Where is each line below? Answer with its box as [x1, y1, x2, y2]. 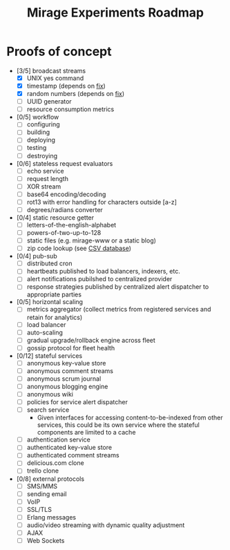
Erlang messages [26, 513, 77, 521]
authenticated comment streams [26, 451, 119, 459]
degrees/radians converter [26, 205, 103, 214]
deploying [26, 136, 56, 144]
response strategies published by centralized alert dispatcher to [26, 283, 209, 291]
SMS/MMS [26, 482, 58, 490]
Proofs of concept [6, 44, 112, 59]
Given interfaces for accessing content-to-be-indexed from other [37, 413, 223, 422]
